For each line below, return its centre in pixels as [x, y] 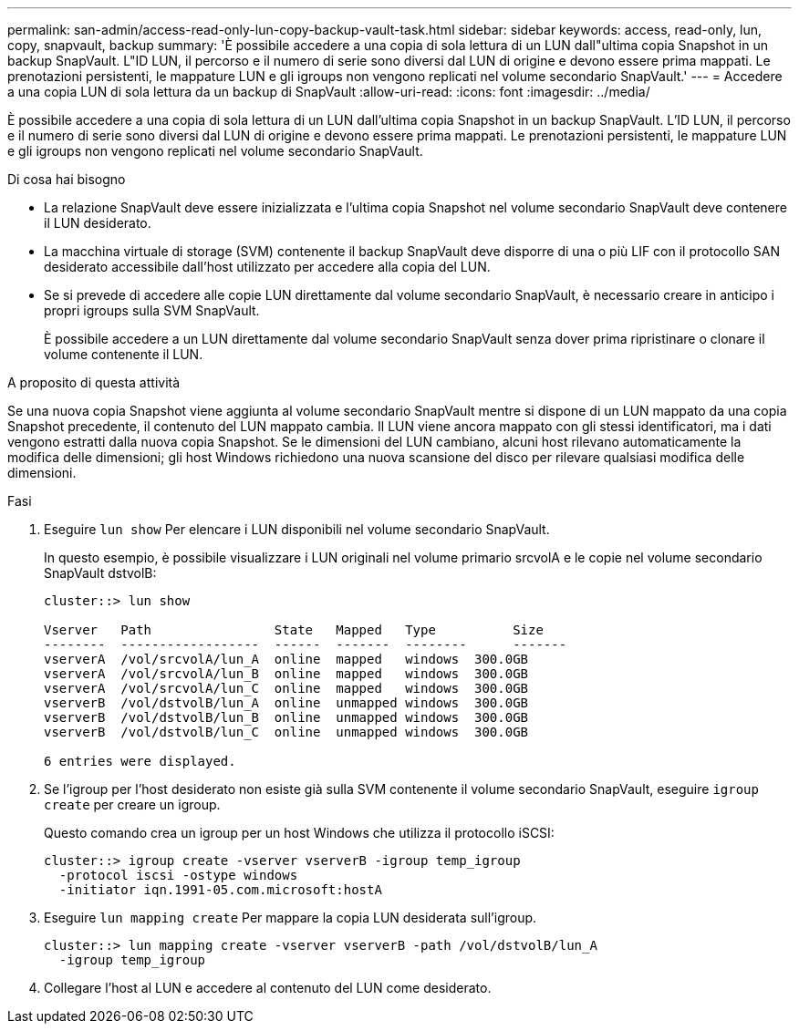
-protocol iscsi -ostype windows [178, 875]
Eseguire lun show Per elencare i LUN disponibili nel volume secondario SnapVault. [297, 529]
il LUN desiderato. [98, 223]
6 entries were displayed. [140, 761]
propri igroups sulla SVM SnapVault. [152, 310]
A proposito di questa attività [94, 382]
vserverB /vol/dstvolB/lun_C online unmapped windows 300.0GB [286, 732]
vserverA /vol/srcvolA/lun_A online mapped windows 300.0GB [286, 659]
